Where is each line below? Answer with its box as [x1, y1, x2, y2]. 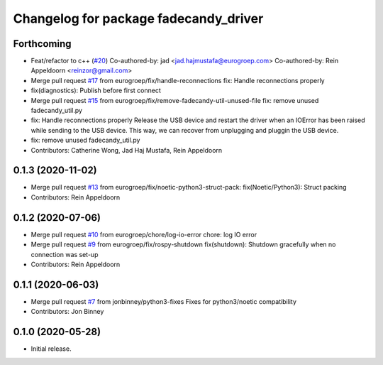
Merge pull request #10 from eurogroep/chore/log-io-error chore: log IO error [30, 230, 257, 239]
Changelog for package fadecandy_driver [13, 11, 264, 26]
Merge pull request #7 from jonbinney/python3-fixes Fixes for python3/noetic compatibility [30, 297, 297, 305]
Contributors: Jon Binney [30, 307, 104, 316]
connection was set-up [30, 250, 99, 258]
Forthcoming [13, 38, 72, 50]
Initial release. [30, 344, 72, 353]
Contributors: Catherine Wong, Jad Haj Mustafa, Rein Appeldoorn [30, 146, 223, 154]
